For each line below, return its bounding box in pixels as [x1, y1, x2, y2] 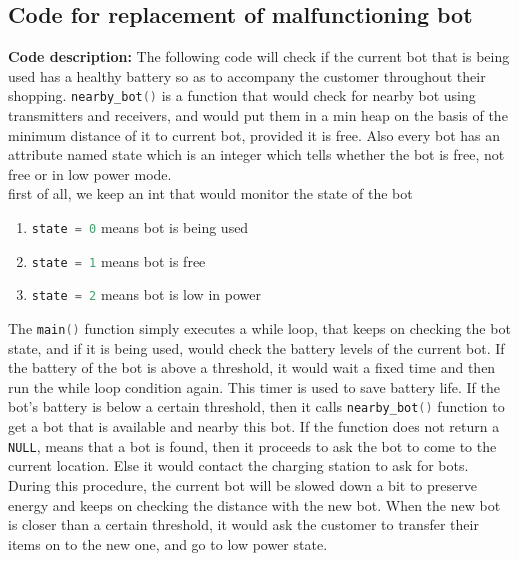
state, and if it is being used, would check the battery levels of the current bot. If [8, 337, 505, 358]
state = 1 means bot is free [31, 250, 206, 271]
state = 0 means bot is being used [31, 217, 249, 238]
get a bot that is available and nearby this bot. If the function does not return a [8, 416, 500, 437]
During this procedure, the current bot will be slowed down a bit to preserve [8, 474, 477, 495]
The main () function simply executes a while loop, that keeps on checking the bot [8, 317, 511, 338]
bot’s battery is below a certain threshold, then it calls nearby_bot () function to [8, 396, 505, 417]
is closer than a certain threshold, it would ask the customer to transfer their [8, 514, 479, 535]
